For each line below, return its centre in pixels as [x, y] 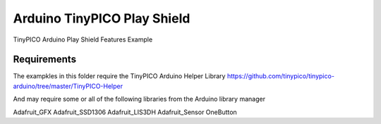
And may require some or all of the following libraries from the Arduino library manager [139, 99]
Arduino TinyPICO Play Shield [102, 18]
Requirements [45, 60]
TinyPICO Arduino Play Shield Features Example [83, 39]
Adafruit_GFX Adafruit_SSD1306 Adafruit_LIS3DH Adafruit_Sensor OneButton [125, 112]
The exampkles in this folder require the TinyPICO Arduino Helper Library [119, 76]
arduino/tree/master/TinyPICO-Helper [68, 86]
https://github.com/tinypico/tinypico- [281, 76]
